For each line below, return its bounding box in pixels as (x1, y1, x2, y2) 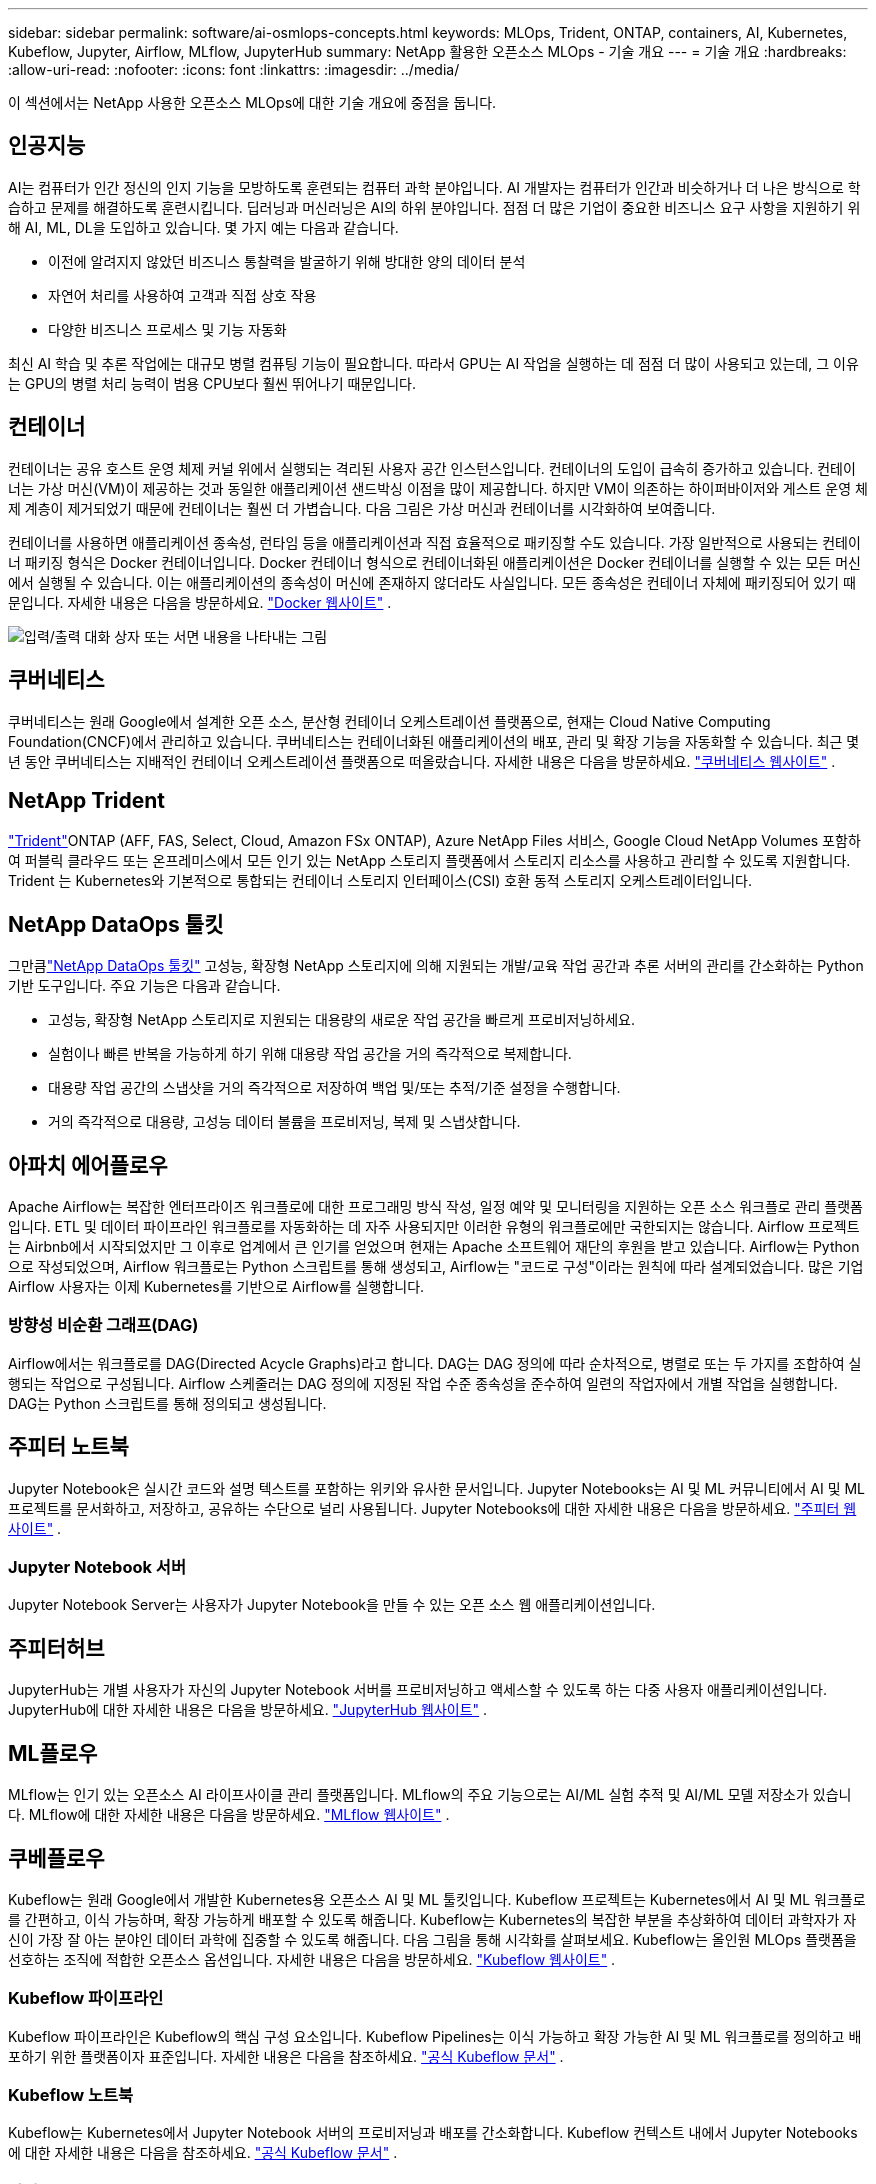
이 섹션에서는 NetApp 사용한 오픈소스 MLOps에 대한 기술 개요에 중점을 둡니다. (8, 94, 497, 111)
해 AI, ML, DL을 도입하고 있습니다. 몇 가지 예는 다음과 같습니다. (8, 218, 399, 236)
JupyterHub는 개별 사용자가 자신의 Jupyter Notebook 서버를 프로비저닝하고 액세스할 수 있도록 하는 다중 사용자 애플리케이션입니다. (8, 1681, 827, 1699)
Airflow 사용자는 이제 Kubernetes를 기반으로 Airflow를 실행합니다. (8, 1278, 425, 1296)
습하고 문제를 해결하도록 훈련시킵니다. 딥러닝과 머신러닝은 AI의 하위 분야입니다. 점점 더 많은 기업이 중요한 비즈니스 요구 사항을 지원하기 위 (8, 198, 861, 216)
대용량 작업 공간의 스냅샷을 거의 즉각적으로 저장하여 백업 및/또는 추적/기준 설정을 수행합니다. (48, 1079, 621, 1097)
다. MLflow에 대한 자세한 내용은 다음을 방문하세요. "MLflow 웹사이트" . (8, 1806, 450, 1824)
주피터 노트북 (8, 1434, 129, 1460)
